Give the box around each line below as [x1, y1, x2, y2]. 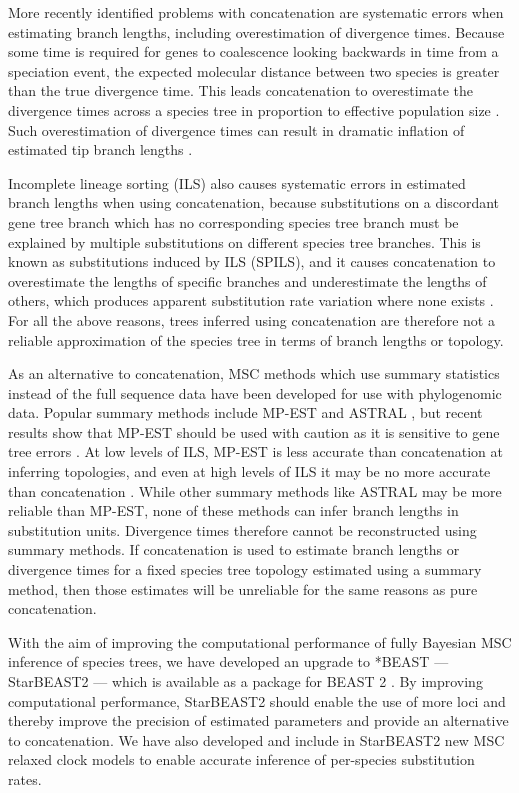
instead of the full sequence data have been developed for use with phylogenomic [8, 382, 502, 403]
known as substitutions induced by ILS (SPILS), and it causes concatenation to [8, 251, 496, 272]
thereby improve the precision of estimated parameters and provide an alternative [8, 710, 509, 731]
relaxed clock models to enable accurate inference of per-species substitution [8, 749, 475, 770]
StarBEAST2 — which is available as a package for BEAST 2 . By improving [8, 671, 483, 691]
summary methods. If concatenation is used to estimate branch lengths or [8, 539, 460, 560]
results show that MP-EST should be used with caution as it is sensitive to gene [8, 421, 500, 442]
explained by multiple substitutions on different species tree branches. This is [8, 231, 481, 252]
